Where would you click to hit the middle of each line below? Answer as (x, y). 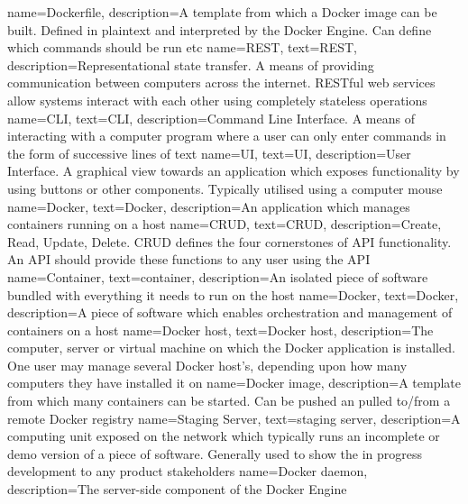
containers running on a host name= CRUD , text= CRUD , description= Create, (225, 224)
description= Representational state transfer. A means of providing (191, 64)
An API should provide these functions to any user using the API (189, 259)
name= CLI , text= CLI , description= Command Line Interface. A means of (211, 118)
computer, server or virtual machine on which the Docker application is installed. (231, 348)
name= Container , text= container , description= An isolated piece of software (218, 276)
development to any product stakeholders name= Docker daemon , (188, 471)
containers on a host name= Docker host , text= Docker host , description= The (220, 330)
